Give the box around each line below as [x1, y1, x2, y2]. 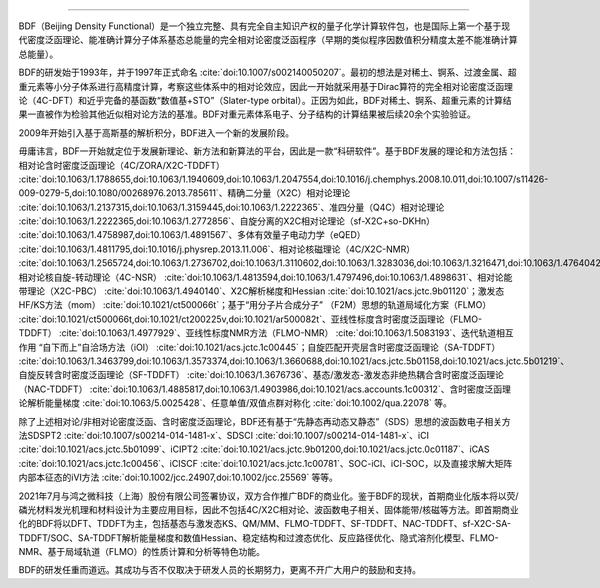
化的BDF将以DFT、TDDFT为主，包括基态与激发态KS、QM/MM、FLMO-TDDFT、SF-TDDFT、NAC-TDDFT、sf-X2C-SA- [18, 518, 512, 530]
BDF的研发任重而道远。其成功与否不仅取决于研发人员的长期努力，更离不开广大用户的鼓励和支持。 [18, 564, 422, 576]
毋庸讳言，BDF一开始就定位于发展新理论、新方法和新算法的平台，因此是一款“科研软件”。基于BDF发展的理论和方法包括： [18, 145, 517, 157]
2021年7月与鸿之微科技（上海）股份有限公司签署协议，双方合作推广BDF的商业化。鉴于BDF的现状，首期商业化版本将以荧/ [18, 490, 519, 502]
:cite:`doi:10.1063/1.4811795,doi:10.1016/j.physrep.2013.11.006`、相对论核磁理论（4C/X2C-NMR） [18, 243, 416, 255]
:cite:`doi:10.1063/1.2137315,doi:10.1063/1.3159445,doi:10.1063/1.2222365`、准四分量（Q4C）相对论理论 [18, 201, 445, 213]
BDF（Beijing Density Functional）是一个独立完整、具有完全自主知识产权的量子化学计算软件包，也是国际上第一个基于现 [18, 20, 511, 32]
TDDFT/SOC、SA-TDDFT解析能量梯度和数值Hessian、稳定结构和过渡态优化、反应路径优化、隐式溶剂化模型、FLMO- [18, 531, 499, 544]
